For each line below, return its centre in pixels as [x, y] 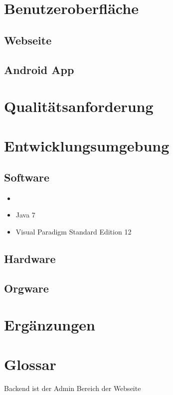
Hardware [30, 259]
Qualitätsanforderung [79, 106]
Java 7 [25, 215]
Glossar [30, 364]
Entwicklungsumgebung [87, 145]
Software [27, 177]
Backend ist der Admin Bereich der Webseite [73, 388]
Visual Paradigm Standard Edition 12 [74, 232]
